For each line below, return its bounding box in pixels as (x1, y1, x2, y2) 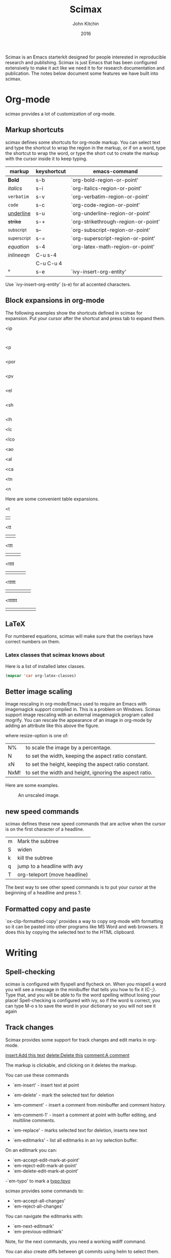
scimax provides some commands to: (5, 1188, 84, 1194)
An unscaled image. (18, 792, 60, 798)
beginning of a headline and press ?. (5, 890, 82, 896)
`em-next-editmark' (12, 1223, 55, 1229)
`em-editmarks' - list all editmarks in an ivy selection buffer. (12, 1137, 138, 1143)
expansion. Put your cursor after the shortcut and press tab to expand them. (5, 315, 165, 321)
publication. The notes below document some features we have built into (5, 70, 159, 76)
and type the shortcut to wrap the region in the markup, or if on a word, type (5, 145, 166, 151)
